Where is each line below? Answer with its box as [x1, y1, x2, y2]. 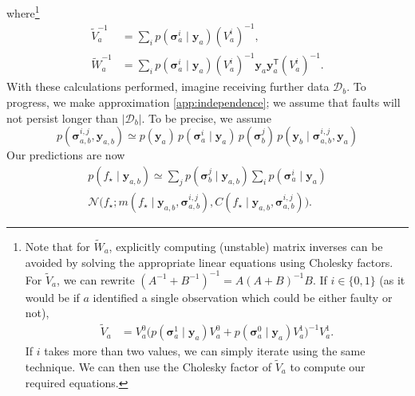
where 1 [6, 2, 40, 21]
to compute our [290, 358, 366, 374]
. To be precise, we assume [141, 109, 271, 126]
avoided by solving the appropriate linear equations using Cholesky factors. [25, 253, 393, 270]
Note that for [25, 237, 90, 254]
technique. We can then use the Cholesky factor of [25, 358, 271, 374]
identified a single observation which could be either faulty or [93, 288, 393, 305]
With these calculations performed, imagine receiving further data [6, 78, 330, 95]
